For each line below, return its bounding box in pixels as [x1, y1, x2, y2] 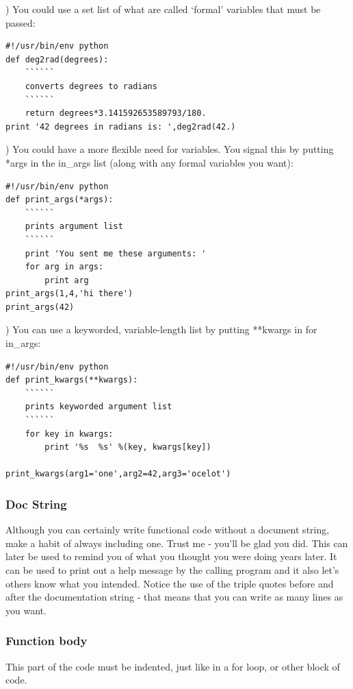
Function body [5, 632, 88, 649]
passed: [5, 15, 36, 29]
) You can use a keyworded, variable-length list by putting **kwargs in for [5, 322, 317, 337]
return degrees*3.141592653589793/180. [25, 108, 207, 119]
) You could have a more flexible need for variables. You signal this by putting [5, 142, 334, 156]
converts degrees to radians [25, 81, 157, 91]
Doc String [5, 495, 67, 512]
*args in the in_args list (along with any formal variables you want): [5, 155, 293, 169]
